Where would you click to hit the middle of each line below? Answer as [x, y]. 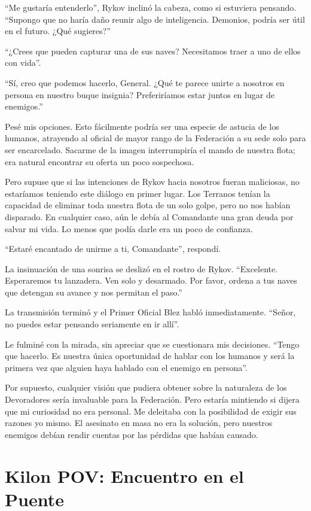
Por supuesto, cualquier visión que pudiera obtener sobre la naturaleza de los [146, 387]
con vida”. [23, 63]
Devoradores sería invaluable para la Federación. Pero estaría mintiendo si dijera [152, 399]
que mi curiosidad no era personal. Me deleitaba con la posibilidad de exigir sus [151, 411]
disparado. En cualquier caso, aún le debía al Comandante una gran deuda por [149, 216]
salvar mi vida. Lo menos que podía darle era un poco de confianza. [129, 228]
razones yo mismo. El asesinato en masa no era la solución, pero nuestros [139, 423]
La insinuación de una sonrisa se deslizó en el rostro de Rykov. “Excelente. [141, 268]
